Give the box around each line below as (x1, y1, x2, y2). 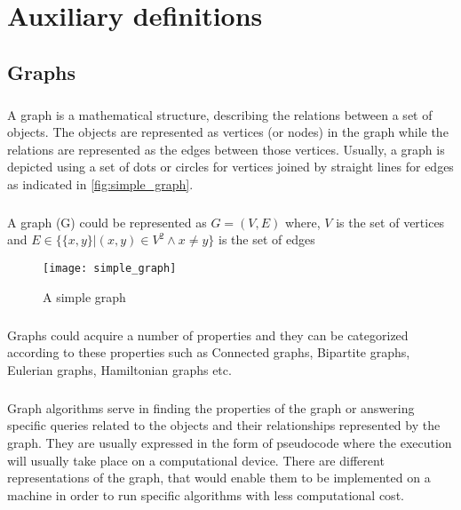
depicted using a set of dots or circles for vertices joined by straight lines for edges (7, 157, 454, 176)
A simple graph (43, 287, 126, 306)
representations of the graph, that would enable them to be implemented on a (7, 468, 431, 487)
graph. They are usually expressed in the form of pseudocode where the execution (7, 434, 452, 452)
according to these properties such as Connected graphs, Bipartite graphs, (7, 343, 410, 362)
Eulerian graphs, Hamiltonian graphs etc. (7, 360, 232, 379)
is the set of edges (219, 230, 315, 249)
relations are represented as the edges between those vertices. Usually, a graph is (7, 139, 445, 158)
